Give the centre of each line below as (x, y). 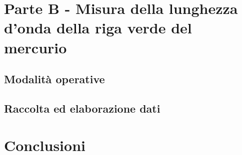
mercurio (35, 47)
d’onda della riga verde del (98, 28)
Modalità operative (54, 79)
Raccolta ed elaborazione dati (82, 108)
